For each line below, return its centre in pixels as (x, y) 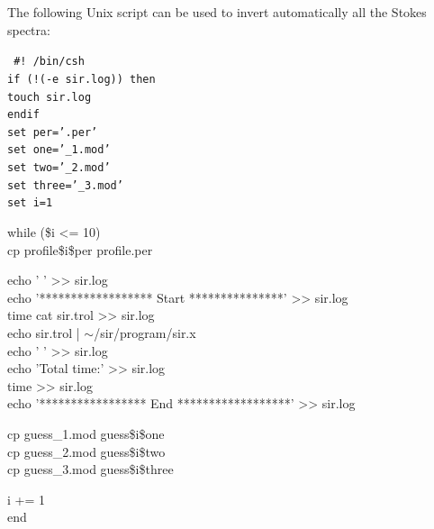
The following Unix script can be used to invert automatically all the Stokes (217, 12)
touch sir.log (50, 97)
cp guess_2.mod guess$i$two (86, 451)
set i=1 (30, 203)
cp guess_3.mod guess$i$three (90, 469)
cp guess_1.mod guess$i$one (86, 434)
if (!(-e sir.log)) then (81, 79)
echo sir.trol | (44, 333)
